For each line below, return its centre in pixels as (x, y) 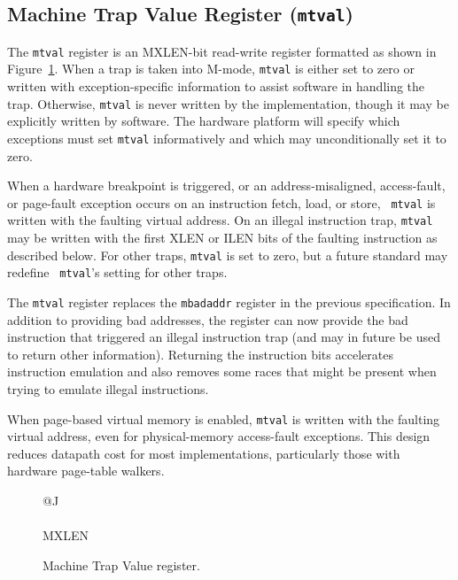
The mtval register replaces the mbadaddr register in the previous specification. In (229, 302)
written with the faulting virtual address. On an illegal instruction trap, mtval (220, 220)
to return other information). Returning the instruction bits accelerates (200, 354)
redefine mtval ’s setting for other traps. (117, 272)
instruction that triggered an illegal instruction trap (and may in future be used (224, 337)
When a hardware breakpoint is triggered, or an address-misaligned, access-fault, (226, 186)
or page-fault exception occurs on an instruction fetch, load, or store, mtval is (221, 202)
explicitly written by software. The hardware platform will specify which (204, 121)
